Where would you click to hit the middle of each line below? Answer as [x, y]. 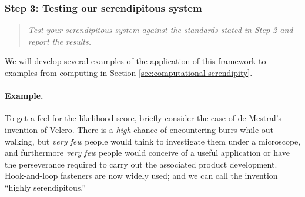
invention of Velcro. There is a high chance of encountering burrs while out [139, 129]
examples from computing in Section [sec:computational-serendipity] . [129, 72]
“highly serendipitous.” [45, 187]
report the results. [59, 41]
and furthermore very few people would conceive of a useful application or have [147, 153]
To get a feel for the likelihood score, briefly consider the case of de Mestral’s [143, 118]
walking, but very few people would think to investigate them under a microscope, [153, 141]
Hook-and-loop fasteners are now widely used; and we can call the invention [141, 176]
